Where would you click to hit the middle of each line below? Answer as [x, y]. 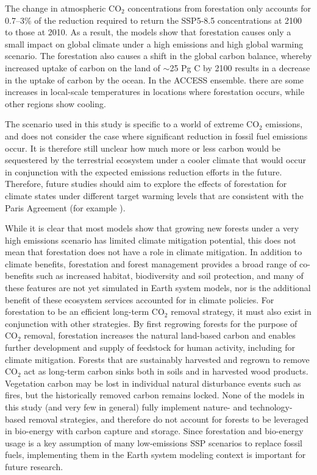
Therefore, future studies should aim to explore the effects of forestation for [146, 184]
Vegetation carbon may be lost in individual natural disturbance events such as [153, 383]
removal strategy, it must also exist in [241, 311]
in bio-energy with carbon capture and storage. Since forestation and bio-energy [154, 431]
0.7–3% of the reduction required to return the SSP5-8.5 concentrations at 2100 [154, 20]
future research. [34, 466]
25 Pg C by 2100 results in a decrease [240, 67]
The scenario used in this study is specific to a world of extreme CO [132, 124]
